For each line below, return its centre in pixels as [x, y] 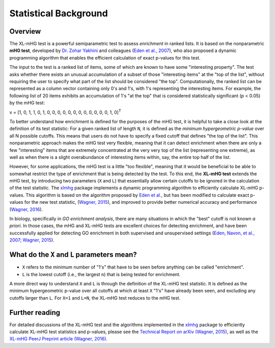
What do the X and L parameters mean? [73, 255]
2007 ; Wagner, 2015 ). [32, 240]
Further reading [35, 313]
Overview [25, 31]
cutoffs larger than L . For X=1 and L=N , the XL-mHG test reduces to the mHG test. [95, 298]
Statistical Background [59, 13]
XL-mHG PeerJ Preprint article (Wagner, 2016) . [59, 339]
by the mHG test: [27, 103]
